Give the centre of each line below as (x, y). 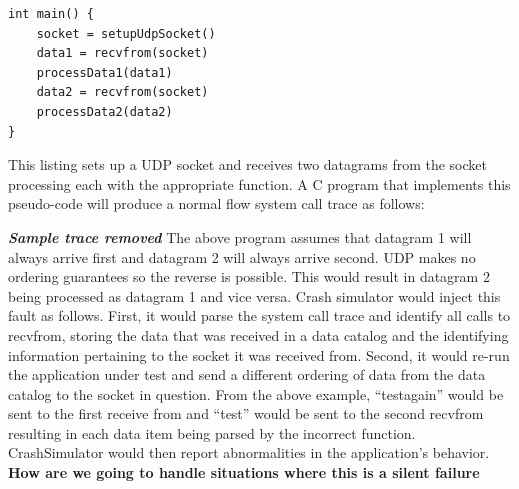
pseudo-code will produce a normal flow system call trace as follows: (216, 203)
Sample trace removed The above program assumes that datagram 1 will (240, 236)
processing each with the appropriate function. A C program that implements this (259, 183)
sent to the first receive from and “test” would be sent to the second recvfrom (246, 413)
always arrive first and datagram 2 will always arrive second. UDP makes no (242, 256)
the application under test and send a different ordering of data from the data (247, 374)
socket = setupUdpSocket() (126, 33)
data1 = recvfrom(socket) (122, 53)
